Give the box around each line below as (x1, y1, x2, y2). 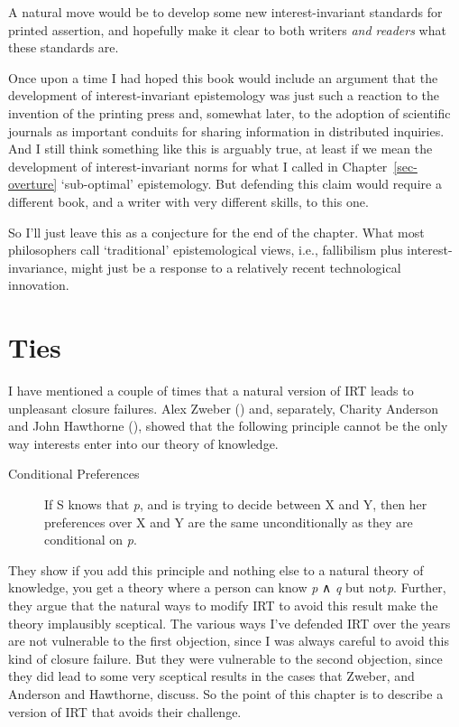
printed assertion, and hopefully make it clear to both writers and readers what (8, 20, 446, 39)
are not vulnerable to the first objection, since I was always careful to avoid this (8, 631, 449, 650)
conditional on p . (44, 530, 137, 549)
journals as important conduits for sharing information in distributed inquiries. (8, 121, 445, 140)
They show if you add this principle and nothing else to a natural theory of (8, 560, 424, 579)
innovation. (8, 275, 69, 294)
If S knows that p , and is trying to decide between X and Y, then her (44, 495, 427, 513)
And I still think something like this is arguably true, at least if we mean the (8, 139, 433, 158)
